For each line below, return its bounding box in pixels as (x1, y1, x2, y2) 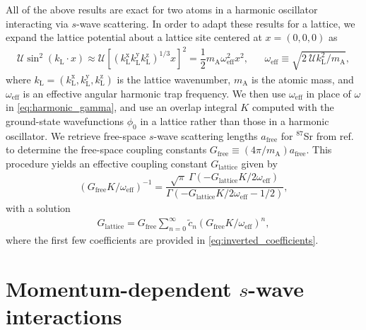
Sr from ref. (303, 128, 354, 143)
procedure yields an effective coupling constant (6, 155, 208, 170)
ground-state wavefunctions (6, 113, 124, 128)
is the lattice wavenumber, (117, 71, 231, 86)
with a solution (6, 201, 71, 216)
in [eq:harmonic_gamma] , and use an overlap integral (6, 100, 237, 114)
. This (306, 142, 332, 157)
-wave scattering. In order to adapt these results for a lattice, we (76, 16, 355, 30)
